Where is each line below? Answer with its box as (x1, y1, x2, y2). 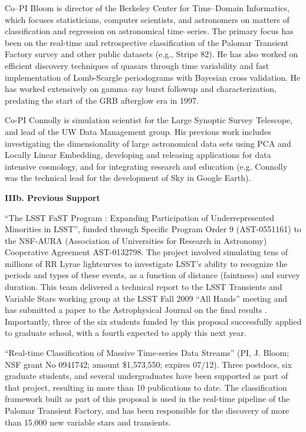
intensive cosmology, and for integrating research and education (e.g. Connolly (5, 160, 288, 172)
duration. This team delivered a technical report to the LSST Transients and (5, 281, 282, 293)
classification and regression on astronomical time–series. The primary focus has (5, 25, 294, 37)
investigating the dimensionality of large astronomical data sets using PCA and (5, 137, 291, 149)
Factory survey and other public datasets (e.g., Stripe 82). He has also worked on (5, 48, 298, 60)
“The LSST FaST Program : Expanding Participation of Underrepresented (5, 211, 275, 223)
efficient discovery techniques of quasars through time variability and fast (5, 59, 269, 71)
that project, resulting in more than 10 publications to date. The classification (5, 381, 287, 393)
